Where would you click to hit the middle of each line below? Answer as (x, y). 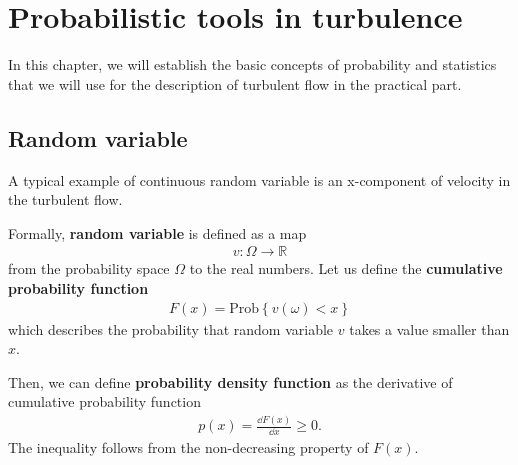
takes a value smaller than (429, 328)
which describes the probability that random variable (171, 328)
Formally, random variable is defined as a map (157, 232)
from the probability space (89, 268)
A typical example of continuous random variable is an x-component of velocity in (259, 179)
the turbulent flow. (65, 199)
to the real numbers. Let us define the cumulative (346, 268)
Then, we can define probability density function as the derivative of (230, 381)
